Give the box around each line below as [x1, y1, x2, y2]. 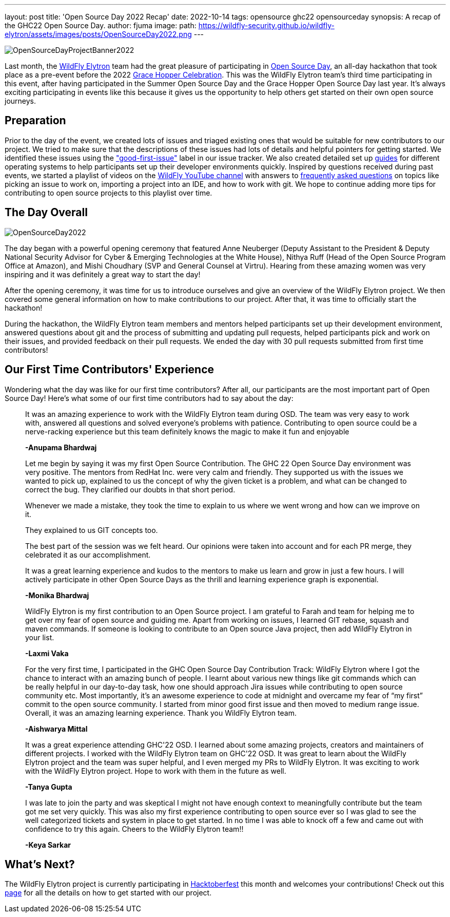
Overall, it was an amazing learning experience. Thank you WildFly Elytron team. [25, 708, 297, 717]
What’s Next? [5, 857, 75, 871]
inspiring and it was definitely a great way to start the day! [5, 270, 201, 279]
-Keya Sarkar [25, 840, 71, 849]
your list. [25, 633, 54, 642]
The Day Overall [5, 206, 88, 219]
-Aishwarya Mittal [25, 724, 88, 733]
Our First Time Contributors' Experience [5, 363, 214, 376]
